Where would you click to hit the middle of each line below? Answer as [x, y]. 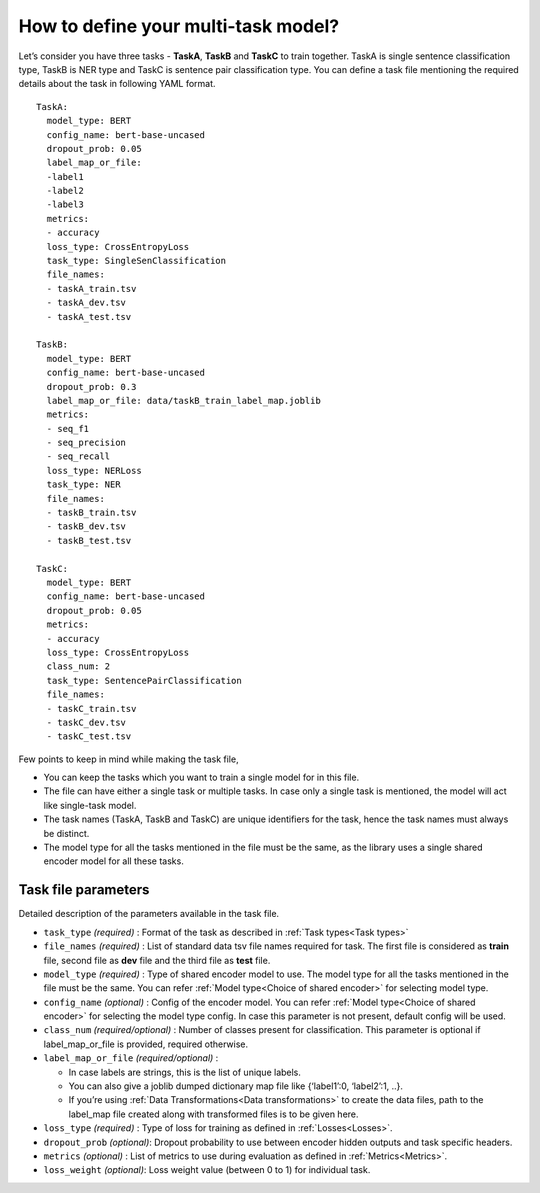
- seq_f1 [68, 428]
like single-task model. [90, 805]
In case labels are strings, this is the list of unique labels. [185, 1072]
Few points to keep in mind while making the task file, [128, 759]
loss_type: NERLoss [94, 470]
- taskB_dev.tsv [86, 526]
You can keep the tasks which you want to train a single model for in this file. [201, 777]
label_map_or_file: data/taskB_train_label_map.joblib [184, 400]
